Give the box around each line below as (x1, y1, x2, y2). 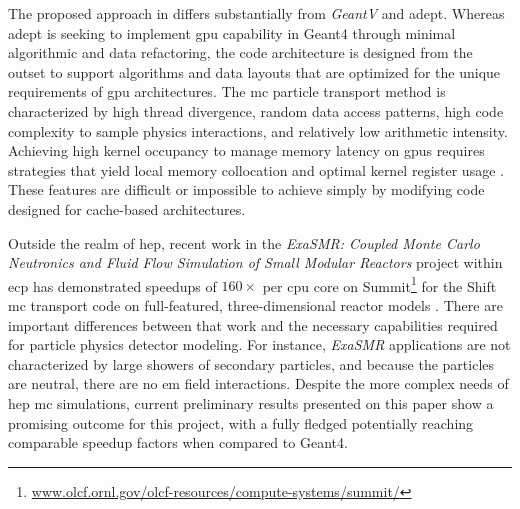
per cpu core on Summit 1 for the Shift (262, 272, 497, 296)
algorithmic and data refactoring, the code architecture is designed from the (8, 42, 473, 63)
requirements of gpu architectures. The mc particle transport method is (8, 81, 446, 102)
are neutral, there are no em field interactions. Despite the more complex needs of (8, 373, 509, 394)
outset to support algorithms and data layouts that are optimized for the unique (8, 61, 501, 82)
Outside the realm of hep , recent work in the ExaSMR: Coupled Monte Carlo (8, 232, 480, 253)
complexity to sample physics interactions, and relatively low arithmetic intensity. (8, 120, 508, 141)
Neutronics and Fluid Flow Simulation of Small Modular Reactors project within (8, 252, 503, 273)
